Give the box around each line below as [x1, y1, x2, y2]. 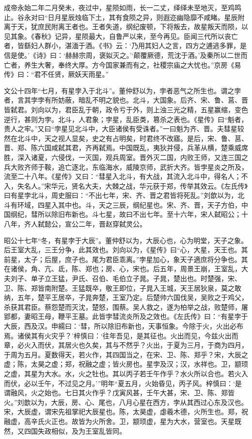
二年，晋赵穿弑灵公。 [78, 219, 146, 229]
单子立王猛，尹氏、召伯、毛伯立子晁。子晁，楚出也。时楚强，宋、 [31, 273, 241, 283]
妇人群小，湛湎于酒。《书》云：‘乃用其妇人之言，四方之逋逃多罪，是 [31, 40, 247, 51]
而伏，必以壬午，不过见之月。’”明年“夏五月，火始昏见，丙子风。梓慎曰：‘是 [4, 378, 242, 388]
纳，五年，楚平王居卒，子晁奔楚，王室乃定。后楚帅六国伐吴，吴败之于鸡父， [4, 292, 248, 302]
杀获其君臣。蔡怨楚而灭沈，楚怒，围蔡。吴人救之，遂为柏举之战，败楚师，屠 [4, 301, 248, 312]
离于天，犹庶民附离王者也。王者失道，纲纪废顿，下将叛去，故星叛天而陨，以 [4, 21, 248, 32]
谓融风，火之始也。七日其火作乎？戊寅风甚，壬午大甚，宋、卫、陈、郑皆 [4, 387, 235, 398]
